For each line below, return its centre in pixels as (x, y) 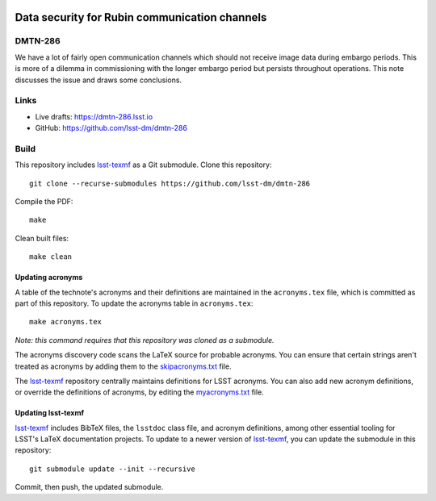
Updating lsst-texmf (50, 413)
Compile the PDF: (44, 201)
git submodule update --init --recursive (112, 469)
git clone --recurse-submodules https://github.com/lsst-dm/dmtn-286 (170, 183)
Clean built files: (42, 238)
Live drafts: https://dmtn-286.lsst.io (94, 116)
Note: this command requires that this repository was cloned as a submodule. (145, 340)
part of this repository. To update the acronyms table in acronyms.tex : (134, 303)
